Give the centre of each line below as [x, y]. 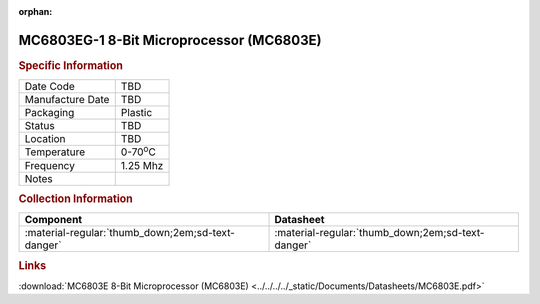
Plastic [136, 113]
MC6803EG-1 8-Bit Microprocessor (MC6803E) [170, 40]
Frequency [49, 165]
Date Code [49, 87]
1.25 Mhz [142, 165]
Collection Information [76, 198]
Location [45, 139]
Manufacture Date [67, 100]
